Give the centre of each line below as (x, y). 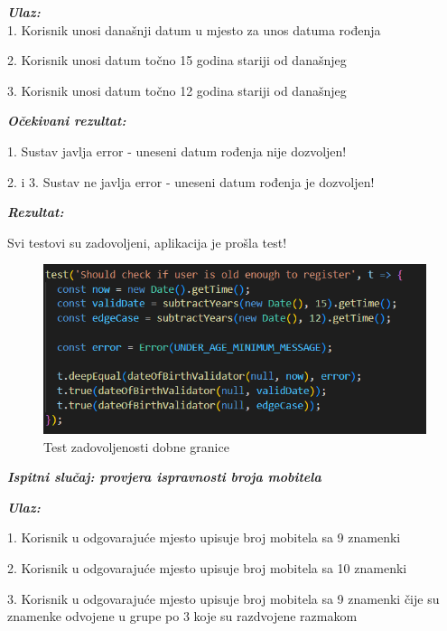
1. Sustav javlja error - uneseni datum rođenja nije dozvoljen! (177, 151)
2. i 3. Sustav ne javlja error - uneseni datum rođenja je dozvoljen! (191, 181)
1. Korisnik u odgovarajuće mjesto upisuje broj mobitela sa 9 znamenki (204, 537)
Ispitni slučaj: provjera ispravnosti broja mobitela (164, 477)
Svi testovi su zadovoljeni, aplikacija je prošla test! (147, 242)
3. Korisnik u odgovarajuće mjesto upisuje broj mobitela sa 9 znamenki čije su (223, 598)
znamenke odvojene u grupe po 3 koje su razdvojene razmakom (182, 616)
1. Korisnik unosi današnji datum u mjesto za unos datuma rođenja (194, 29)
